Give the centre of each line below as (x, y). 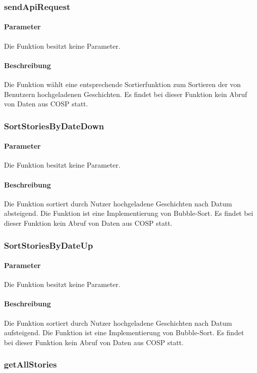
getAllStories (31, 364)
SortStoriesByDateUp (48, 245)
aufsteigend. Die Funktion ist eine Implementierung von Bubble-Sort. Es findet (124, 332)
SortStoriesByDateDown (54, 126)
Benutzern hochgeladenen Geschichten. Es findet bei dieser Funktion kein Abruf (126, 94)
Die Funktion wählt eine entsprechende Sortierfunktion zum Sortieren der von (123, 84)
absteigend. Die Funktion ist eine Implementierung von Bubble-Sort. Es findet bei (129, 213)
